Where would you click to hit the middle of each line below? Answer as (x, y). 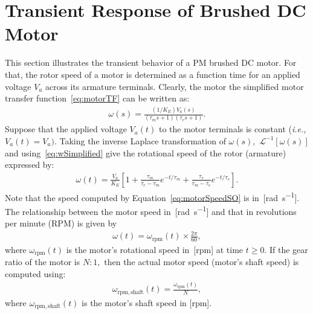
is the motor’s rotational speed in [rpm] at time (155, 249)
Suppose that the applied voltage (66, 129)
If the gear (289, 249)
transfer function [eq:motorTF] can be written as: (97, 98)
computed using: (35, 273)
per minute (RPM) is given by (61, 223)
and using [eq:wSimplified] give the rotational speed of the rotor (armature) (146, 152)
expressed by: (30, 165)
